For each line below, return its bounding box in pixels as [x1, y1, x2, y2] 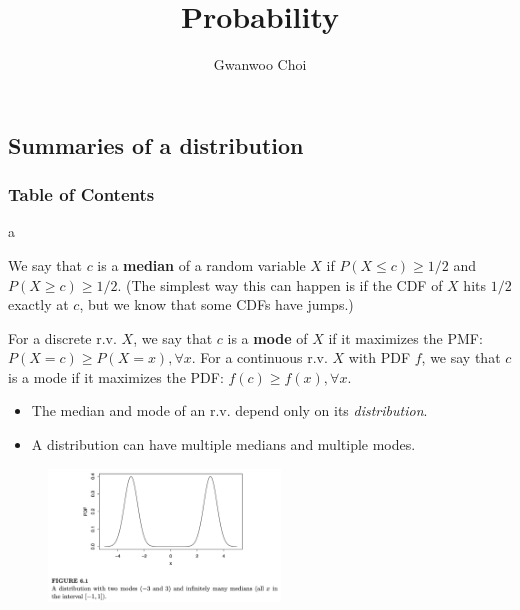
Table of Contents [8, 182, 155, 207]
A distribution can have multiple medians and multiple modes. [31, 434, 416, 455]
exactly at [8, 294, 69, 315]
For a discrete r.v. [8, 327, 117, 348]
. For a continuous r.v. [191, 347, 328, 368]
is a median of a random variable [97, 254, 306, 275]
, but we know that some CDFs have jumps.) [79, 294, 354, 315]
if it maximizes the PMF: [328, 327, 483, 348]
